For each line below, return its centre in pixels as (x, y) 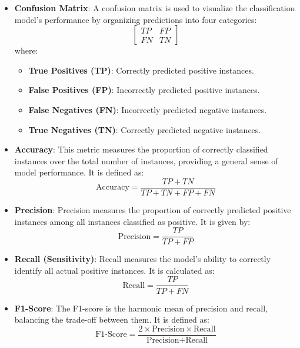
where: (26, 50)
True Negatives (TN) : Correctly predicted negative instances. (145, 129)
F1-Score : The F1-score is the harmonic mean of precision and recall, (141, 308)
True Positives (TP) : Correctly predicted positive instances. (141, 70)
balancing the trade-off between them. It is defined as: (112, 319)
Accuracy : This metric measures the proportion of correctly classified (141, 149)
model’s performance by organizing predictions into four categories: (136, 19)
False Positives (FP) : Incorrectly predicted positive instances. (144, 90)
